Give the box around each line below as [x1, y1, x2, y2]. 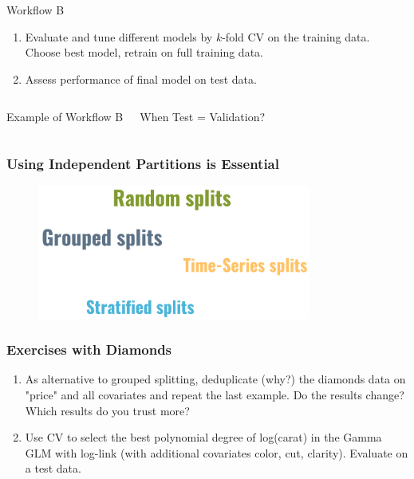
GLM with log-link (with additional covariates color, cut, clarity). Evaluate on [25, 444, 408, 461]
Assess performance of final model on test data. [25, 70, 257, 87]
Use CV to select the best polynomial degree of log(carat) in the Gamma [25, 429, 382, 446]
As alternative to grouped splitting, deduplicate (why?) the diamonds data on [25, 371, 406, 387]
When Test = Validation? [140, 108, 266, 125]
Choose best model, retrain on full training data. [25, 44, 263, 61]
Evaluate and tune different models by [25, 28, 213, 45]
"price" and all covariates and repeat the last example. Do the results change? [25, 387, 404, 403]
